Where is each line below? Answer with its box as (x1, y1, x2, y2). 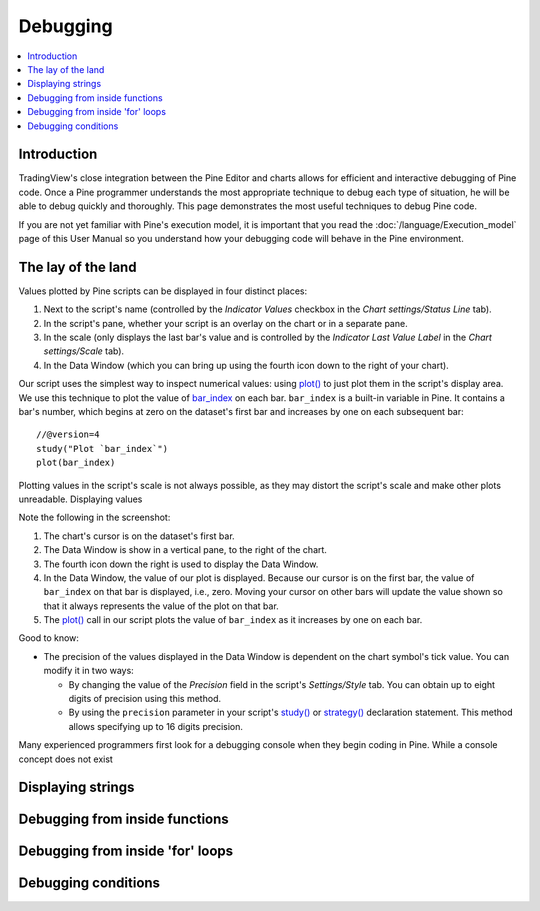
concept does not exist (18, 753, 114, 765)
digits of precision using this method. (68, 693, 222, 705)
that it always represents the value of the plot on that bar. (43, 600, 279, 612)
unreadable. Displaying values (18, 493, 143, 505)
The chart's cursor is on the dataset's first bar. (43, 530, 235, 542)
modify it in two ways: (43, 665, 134, 677)
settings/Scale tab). (43, 345, 125, 357)
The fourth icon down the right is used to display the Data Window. (43, 558, 319, 570)
